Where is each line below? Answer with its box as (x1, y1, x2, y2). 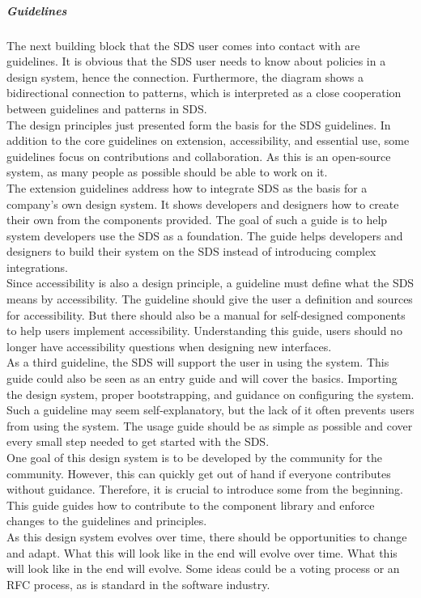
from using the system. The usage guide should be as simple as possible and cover (6, 417, 413, 434)
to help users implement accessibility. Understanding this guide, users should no (6, 322, 402, 339)
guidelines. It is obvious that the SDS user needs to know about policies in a (6, 53, 386, 70)
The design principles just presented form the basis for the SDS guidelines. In (6, 116, 391, 133)
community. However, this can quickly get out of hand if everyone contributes (6, 464, 391, 481)
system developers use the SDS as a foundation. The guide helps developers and (6, 227, 403, 244)
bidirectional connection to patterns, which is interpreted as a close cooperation (6, 84, 402, 101)
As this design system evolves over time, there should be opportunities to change (6, 528, 407, 545)
